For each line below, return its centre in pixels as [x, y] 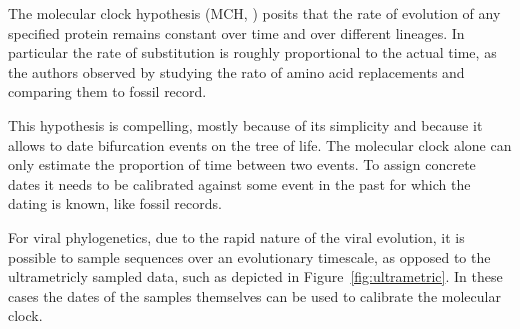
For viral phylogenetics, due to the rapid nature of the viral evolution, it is [236, 236]
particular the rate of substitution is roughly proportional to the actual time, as [252, 52]
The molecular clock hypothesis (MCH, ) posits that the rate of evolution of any [254, 13]
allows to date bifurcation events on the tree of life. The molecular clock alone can [260, 144]
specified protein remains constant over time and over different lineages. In [236, 32]
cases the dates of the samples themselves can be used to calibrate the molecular [254, 295]
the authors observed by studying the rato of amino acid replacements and [236, 71]
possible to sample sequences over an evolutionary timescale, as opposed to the [249, 256]
